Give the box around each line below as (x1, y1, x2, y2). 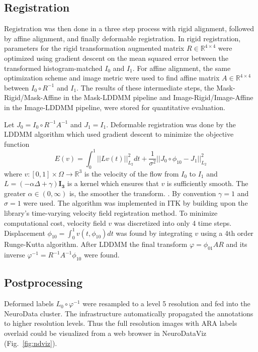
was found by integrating (116, 227, 193, 238)
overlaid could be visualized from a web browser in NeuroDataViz (4, 328, 207, 338)
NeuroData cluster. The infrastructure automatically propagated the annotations (4, 308, 253, 318)
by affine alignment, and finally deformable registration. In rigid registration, (4, 33, 241, 43)
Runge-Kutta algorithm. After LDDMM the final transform (4, 239, 188, 249)
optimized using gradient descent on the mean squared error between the (4, 52, 229, 63)
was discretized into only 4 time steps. (114, 217, 232, 228)
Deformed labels (4, 298, 54, 309)
